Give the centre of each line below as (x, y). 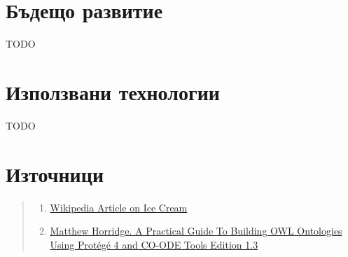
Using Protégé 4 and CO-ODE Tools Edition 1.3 (154, 244)
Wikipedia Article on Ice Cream (119, 207)
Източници (55, 173)
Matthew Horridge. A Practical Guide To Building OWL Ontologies (196, 231)
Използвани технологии (113, 91)
